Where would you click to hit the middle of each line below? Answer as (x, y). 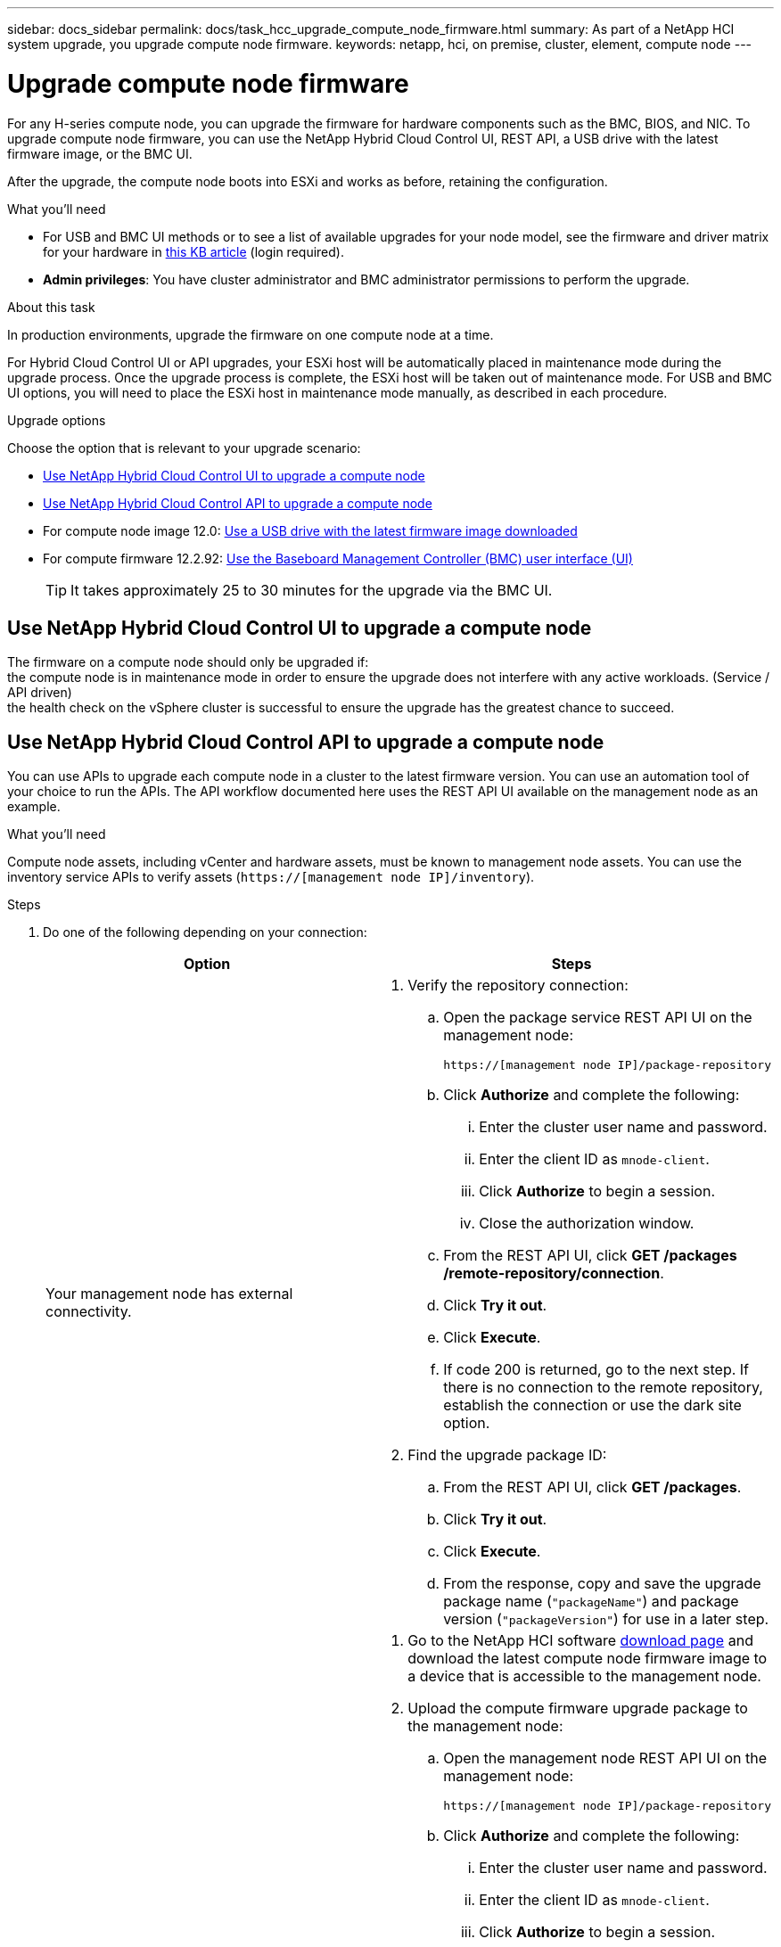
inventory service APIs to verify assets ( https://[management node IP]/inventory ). (271, 877)
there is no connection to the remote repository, (603, 1388)
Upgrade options (57, 420)
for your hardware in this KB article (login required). (193, 251)
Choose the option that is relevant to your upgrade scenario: (184, 448)
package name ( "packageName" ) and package (591, 1602)
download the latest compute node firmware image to (588, 1659)
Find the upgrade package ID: (507, 1455)
